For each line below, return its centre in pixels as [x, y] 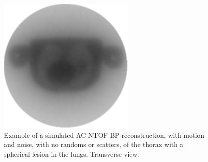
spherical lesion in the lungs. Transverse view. [72, 154]
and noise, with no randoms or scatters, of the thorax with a [94, 144]
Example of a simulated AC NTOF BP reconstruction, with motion [104, 135]
